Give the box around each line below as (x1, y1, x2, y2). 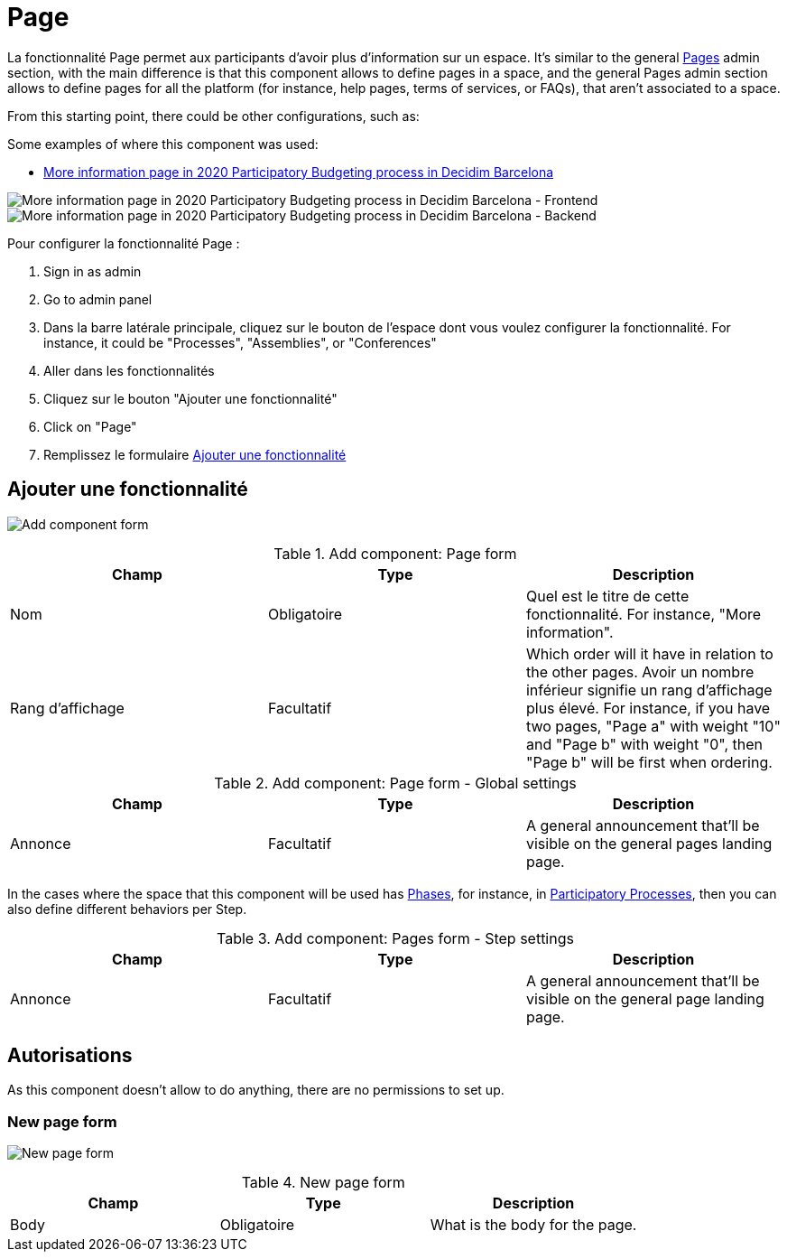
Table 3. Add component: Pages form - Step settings (217, 928, 574, 947)
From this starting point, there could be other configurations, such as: (7, 107, 420, 124)
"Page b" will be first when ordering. (525, 752, 773, 771)
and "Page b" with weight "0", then (525, 734, 763, 753)
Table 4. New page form (241, 1173, 405, 1192)
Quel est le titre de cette (525, 586, 690, 605)
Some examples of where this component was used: (7, 135, 319, 152)
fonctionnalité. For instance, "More (525, 604, 762, 623)
